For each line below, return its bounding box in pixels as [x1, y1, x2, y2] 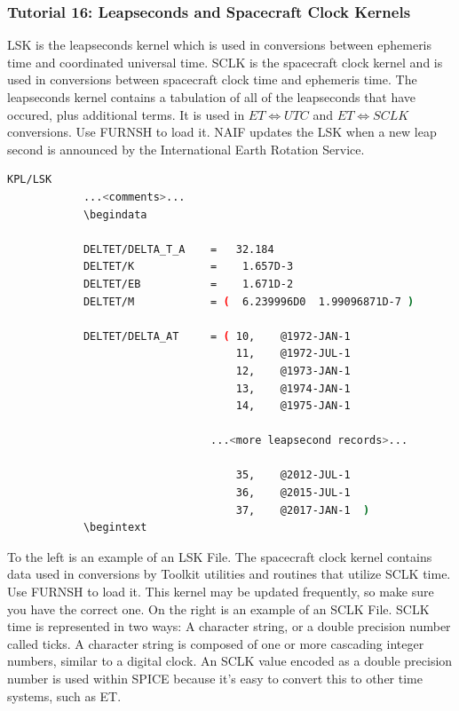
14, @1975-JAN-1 [235, 399, 351, 413]
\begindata [83, 208, 147, 221]
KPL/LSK [7, 173, 52, 186]
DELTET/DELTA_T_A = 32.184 [83, 242, 274, 256]
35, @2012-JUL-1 [235, 469, 351, 482]
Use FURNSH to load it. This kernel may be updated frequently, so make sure [7, 582, 434, 601]
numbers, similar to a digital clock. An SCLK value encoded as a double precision [7, 652, 453, 670]
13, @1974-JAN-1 [235, 382, 351, 395]
